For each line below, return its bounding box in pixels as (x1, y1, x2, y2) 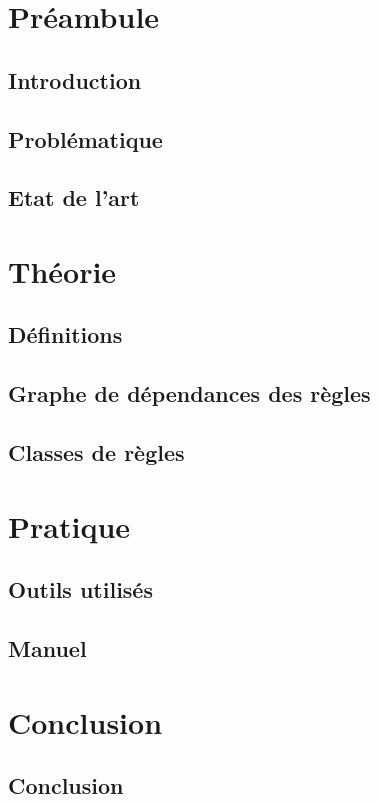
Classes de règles (8, 437, 185, 468)
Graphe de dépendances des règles (8, 378, 371, 409)
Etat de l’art (8, 182, 140, 213)
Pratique (8, 505, 131, 546)
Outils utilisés (8, 574, 153, 605)
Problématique (8, 123, 163, 154)
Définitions (8, 319, 123, 350)
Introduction (8, 64, 142, 95)
